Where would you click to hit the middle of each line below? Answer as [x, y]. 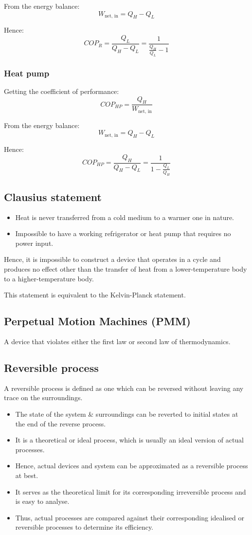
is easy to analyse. [42, 501]
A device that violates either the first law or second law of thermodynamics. [117, 341]
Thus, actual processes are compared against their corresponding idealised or [130, 517]
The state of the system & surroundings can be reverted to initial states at [127, 414]
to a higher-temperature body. [49, 278]
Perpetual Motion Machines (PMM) [97, 321]
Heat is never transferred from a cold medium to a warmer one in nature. [125, 217]
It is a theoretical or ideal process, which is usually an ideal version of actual [130, 440]
